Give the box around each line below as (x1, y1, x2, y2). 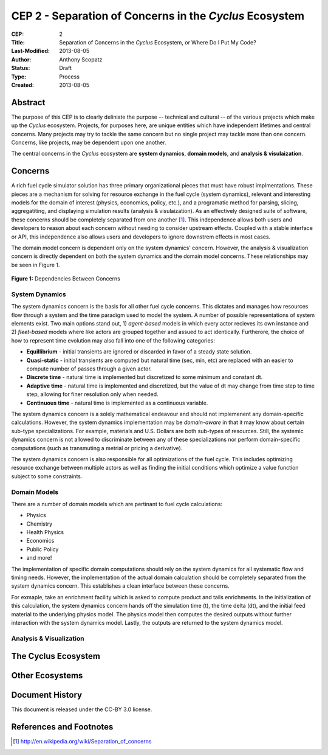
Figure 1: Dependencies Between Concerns (11, 275, 121, 282)
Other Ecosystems (11, 670, 83, 681)
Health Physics (26, 529, 64, 536)
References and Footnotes (11, 722, 114, 732)
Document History (11, 690, 82, 700)
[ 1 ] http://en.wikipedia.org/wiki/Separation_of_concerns (13, 738, 152, 745)
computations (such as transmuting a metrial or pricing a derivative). (11, 444, 183, 451)
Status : (11, 64, 30, 72)
